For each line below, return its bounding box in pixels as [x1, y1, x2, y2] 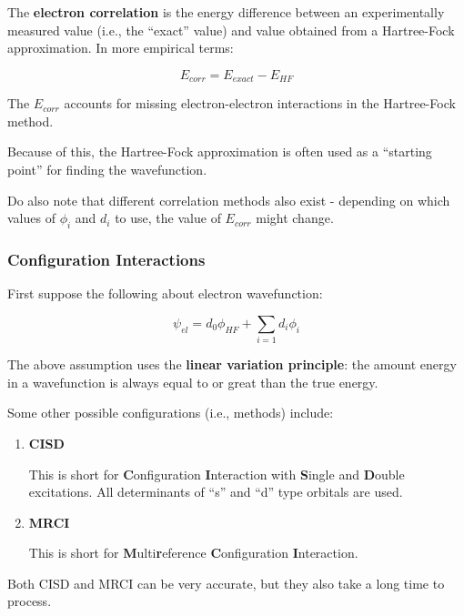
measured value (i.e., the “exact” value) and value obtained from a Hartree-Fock [7, 20, 455, 39]
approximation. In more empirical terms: [7, 38, 234, 57]
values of [7, 208, 55, 227]
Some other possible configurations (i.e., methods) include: [7, 403, 334, 422]
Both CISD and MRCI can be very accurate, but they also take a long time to [7, 573, 445, 592]
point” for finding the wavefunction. [7, 160, 207, 179]
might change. [256, 208, 334, 227]
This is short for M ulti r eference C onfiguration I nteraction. [28, 543, 358, 562]
